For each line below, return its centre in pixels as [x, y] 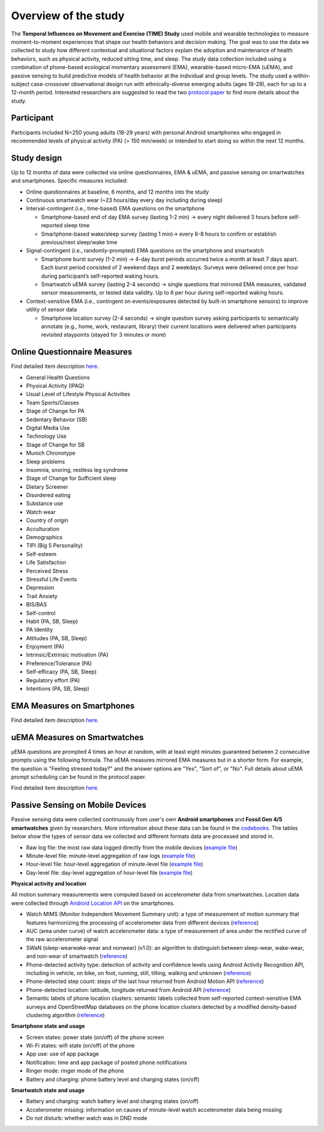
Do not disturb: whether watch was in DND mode [87, 1118]
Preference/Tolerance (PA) [59, 663]
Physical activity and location [49, 884]
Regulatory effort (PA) [53, 680]
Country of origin [47, 521]
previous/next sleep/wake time [79, 242]
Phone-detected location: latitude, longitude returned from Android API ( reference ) [128, 990]
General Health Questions [58, 377]
